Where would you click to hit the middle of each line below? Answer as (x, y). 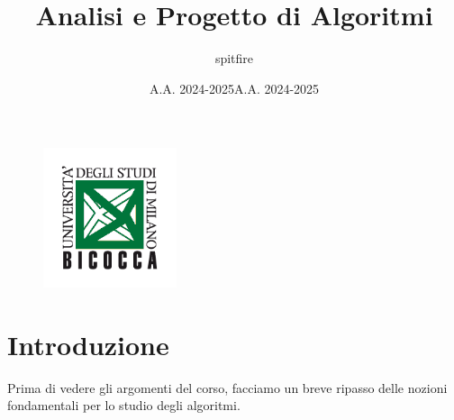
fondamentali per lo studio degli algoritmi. (124, 405)
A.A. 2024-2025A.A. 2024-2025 (234, 88)
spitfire (234, 58)
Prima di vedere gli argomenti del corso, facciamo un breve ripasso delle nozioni (227, 387)
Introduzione (88, 344)
